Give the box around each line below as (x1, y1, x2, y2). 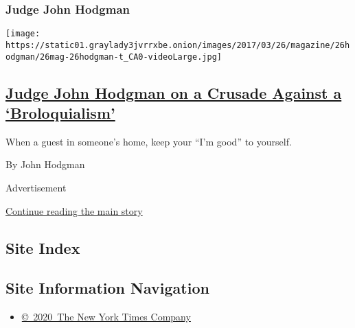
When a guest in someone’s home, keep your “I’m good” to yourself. (5, 134, 292, 148)
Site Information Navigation (5, 277, 209, 298)
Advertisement (5, 180, 67, 194)
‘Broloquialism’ (5, 102, 115, 123)
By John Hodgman (5, 157, 85, 172)
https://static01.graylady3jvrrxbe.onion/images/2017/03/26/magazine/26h (5, 40, 350, 50)
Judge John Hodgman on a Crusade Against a (5, 82, 342, 103)
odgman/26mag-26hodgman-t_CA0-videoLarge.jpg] (5, 51, 222, 62)
